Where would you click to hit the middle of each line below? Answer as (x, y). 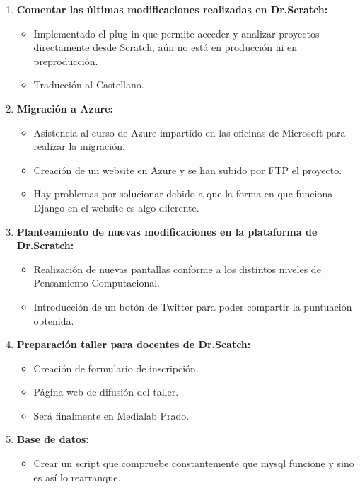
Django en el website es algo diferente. (116, 207)
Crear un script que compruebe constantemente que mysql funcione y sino (194, 463)
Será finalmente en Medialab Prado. (111, 415)
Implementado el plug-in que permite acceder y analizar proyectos (176, 33)
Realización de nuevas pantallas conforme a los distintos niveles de (177, 269)
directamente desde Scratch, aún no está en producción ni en (166, 47)
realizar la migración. (79, 146)
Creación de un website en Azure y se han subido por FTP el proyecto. (188, 169)
